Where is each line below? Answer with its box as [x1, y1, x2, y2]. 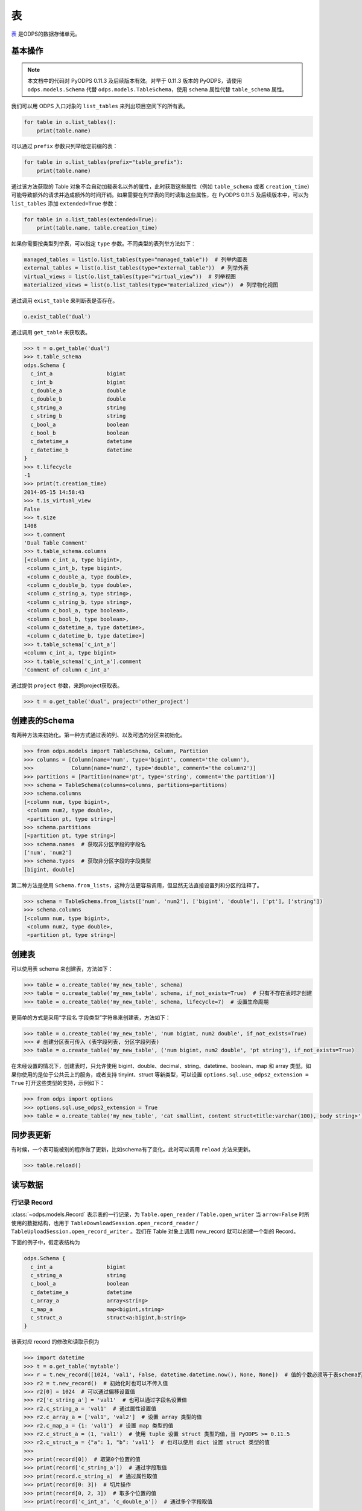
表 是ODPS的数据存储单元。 [11, 30, 81, 37]
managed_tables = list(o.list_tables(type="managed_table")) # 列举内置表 [24, 256, 248, 263]
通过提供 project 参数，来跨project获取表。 [11, 682, 123, 689]
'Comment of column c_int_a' [24, 666, 110, 673]
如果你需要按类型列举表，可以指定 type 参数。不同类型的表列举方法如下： [11, 239, 196, 247]
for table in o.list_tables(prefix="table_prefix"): [24, 159, 183, 166]
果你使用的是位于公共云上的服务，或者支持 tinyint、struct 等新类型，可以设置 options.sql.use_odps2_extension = [11, 1070, 309, 1078]
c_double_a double [30, 387, 126, 394]
